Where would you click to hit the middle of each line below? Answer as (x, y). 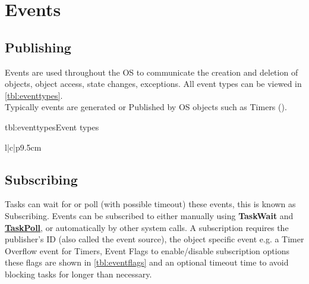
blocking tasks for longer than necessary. (78, 274)
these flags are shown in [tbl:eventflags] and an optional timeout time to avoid (147, 262)
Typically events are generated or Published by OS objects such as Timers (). (146, 107)
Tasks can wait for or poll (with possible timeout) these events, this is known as (150, 204)
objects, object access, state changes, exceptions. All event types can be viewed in (153, 84)
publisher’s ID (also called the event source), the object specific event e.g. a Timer (154, 239)
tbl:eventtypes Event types (52, 127)
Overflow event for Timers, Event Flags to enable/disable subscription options (147, 250)
